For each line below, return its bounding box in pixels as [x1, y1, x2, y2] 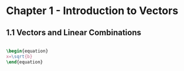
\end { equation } [6, 59, 43, 65]
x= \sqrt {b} [6, 53, 33, 59]
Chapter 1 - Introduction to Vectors [6, 4, 179, 18]
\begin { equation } [6, 48, 49, 54]
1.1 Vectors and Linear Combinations [6, 28, 142, 38]
